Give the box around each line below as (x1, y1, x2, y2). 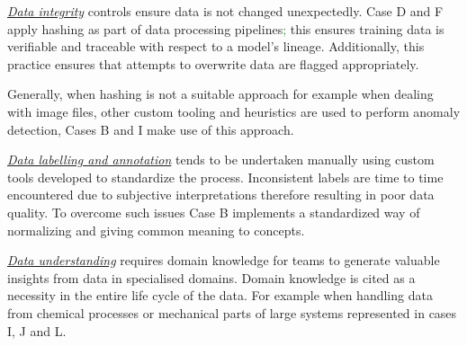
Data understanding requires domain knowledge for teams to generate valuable (7, 251, 440, 270)
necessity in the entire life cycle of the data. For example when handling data (7, 286, 433, 305)
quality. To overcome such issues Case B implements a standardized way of (7, 202, 420, 221)
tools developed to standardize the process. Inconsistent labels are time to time (7, 167, 444, 186)
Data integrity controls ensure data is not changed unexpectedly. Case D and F (7, 2, 444, 20)
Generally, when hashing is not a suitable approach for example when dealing (7, 84, 434, 103)
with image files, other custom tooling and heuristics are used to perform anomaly (7, 102, 461, 120)
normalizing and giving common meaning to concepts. (7, 220, 305, 239)
